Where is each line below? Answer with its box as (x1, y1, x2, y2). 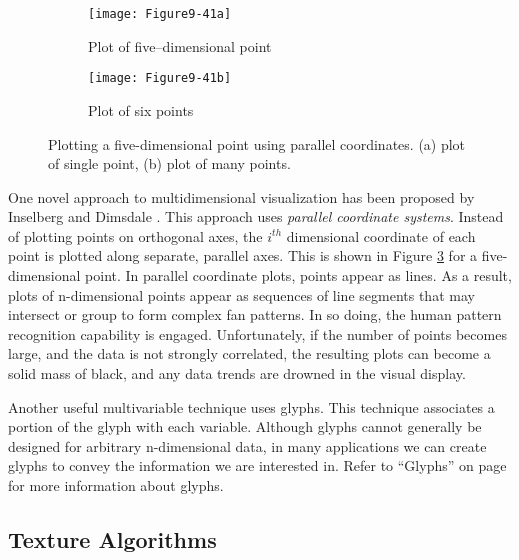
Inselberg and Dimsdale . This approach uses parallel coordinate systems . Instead (8, 206, 504, 227)
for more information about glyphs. (8, 475, 224, 495)
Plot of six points (88, 99, 194, 120)
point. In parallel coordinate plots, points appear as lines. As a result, (85, 265, 512, 286)
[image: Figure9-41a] (88, 7, 232, 21)
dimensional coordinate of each (286, 225, 476, 246)
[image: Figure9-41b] (88, 71, 232, 86)
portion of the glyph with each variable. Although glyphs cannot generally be (8, 416, 482, 437)
